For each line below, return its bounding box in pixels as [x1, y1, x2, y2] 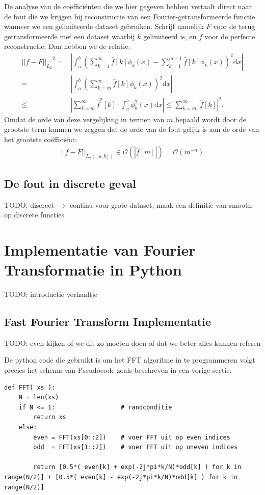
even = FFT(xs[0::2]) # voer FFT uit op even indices [33, 433, 230, 441]
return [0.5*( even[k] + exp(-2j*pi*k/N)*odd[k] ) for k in [33, 463, 242, 471]
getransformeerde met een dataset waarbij [4, 31, 135, 41]
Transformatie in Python [4, 259, 182, 280]
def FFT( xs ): [4, 383, 56, 391]
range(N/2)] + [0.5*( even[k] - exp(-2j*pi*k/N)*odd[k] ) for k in [4, 474, 238, 481]
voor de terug [213, 21, 255, 32]
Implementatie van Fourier [4, 239, 196, 260]
